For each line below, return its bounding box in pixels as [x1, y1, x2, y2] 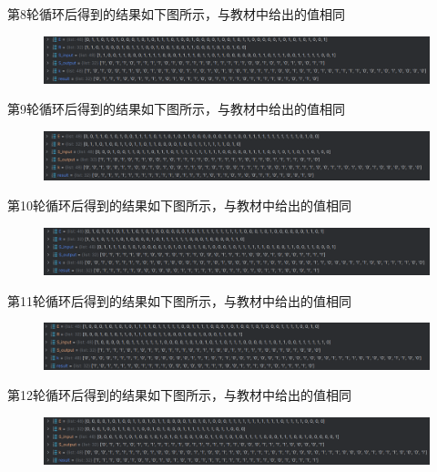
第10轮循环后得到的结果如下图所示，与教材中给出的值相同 [7, 196, 351, 215]
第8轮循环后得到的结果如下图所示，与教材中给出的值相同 [7, 5, 345, 23]
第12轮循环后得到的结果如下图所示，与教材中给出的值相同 [7, 385, 351, 405]
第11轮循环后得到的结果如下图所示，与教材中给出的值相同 [7, 291, 351, 310]
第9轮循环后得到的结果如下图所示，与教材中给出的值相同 [7, 99, 345, 118]
